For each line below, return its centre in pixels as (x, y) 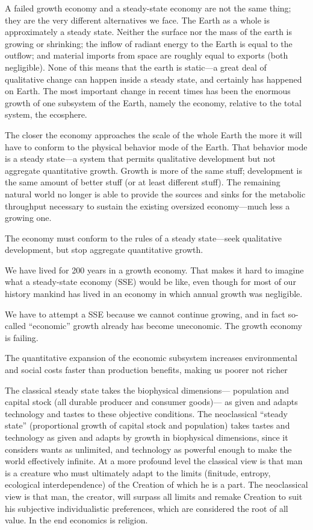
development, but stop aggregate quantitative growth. (104, 250)
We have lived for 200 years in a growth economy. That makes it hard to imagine (154, 270)
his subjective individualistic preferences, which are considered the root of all (147, 508)
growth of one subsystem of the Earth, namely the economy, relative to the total (153, 102)
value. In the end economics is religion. (76, 520)
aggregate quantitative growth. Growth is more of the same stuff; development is (154, 170)
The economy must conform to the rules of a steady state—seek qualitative (144, 238)
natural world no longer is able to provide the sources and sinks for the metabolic (155, 193)
